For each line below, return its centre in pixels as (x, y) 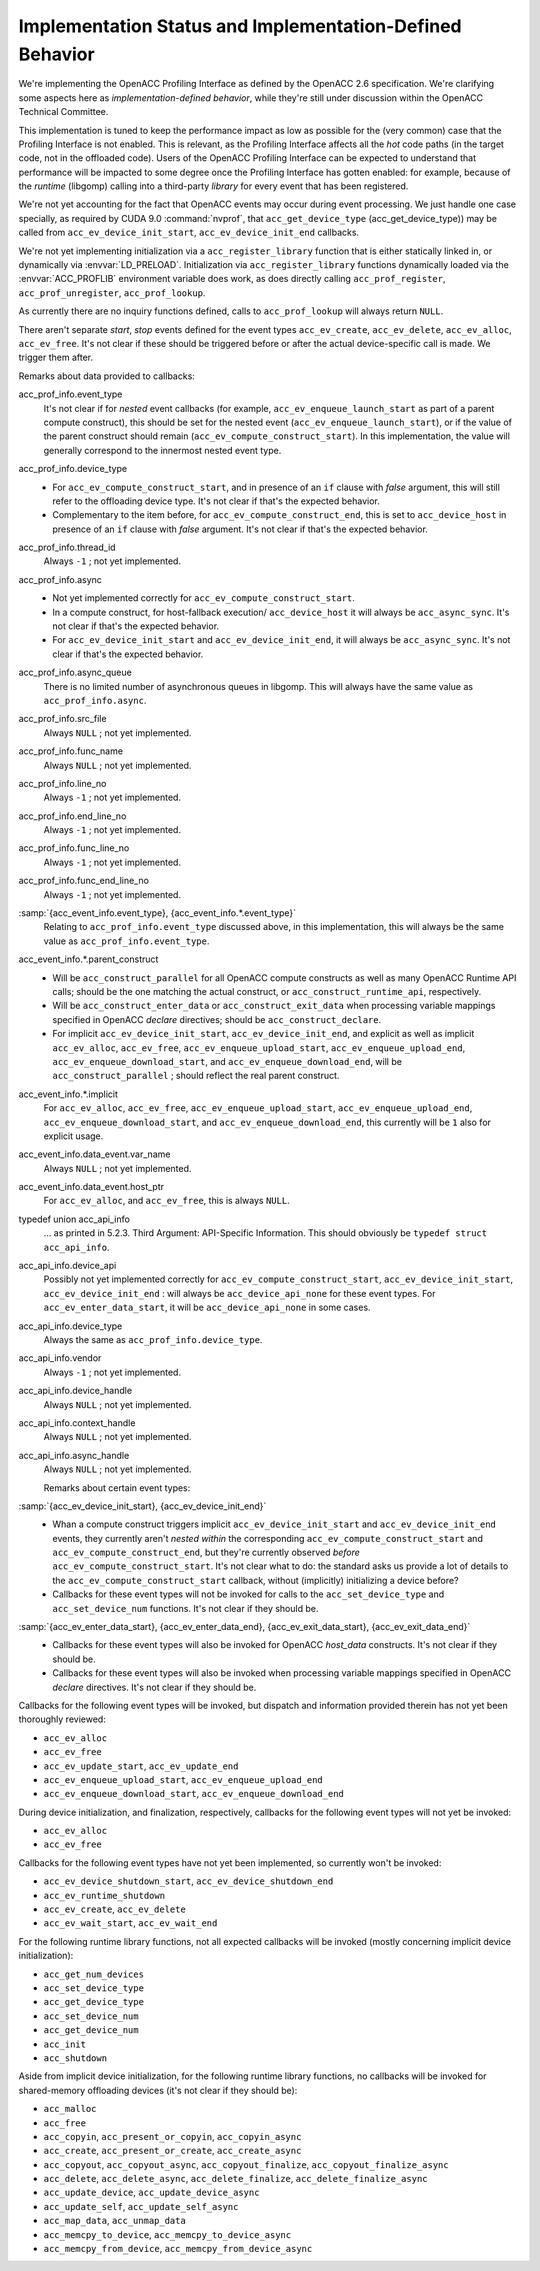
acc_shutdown (75, 2058)
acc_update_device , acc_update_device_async (151, 2192)
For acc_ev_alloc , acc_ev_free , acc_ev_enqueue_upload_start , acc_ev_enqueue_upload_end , (258, 1108)
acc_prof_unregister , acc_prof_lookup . (112, 292)
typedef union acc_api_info (74, 1219)
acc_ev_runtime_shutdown (104, 1895)
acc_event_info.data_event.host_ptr (91, 1187)
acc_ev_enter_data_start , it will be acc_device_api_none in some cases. (207, 1307)
